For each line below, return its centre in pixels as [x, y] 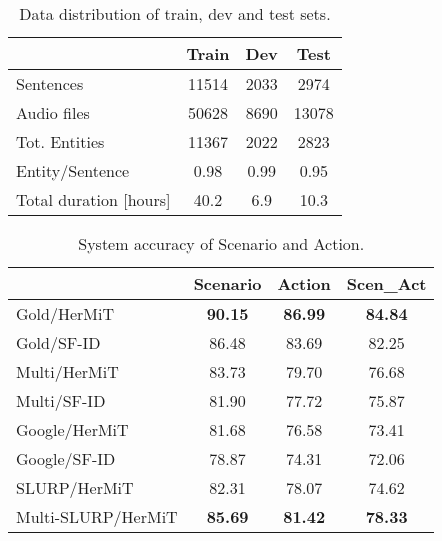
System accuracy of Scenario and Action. [221, 243]
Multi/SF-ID [61, 400]
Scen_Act [386, 283]
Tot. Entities [60, 141]
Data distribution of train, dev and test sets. [175, 13]
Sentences [50, 83]
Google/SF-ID [66, 458]
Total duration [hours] [93, 199]
